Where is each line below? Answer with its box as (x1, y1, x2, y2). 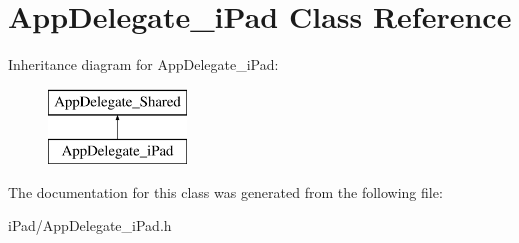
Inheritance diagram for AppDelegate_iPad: (8, 54, 279, 75)
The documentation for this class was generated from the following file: (8, 181, 443, 202)
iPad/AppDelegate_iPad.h (8, 215, 172, 236)
